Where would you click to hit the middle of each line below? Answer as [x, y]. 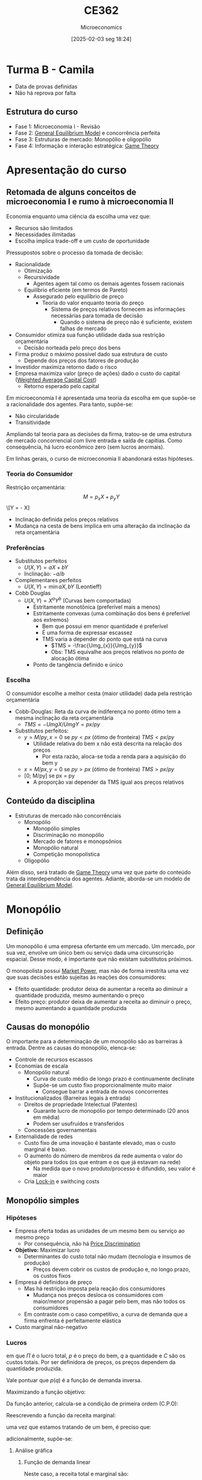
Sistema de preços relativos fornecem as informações [118, 309]
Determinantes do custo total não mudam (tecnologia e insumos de [107, 1257]
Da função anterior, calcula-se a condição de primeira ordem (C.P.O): [93, 1404]
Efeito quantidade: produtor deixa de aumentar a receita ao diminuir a [101, 988]
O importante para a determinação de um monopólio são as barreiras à [94, 1042]
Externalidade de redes [44, 1136]
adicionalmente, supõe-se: [39, 1439]
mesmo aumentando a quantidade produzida [71, 1008]
